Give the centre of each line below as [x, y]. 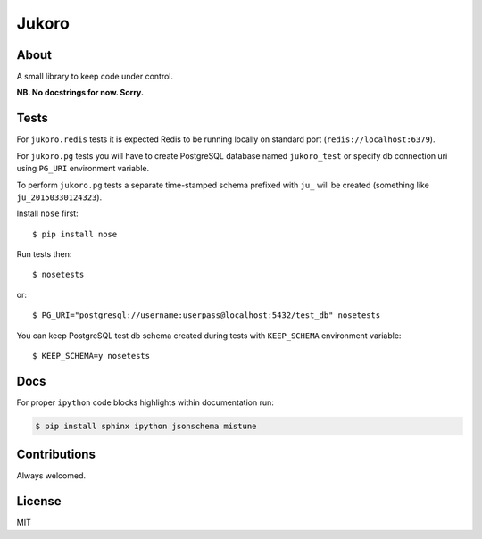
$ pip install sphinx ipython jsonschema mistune [146, 426]
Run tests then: [44, 254]
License [39, 501]
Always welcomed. [51, 476]
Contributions [56, 455]
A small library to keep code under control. [95, 77]
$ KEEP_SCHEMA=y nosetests [91, 356]
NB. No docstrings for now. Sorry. [80, 93]
